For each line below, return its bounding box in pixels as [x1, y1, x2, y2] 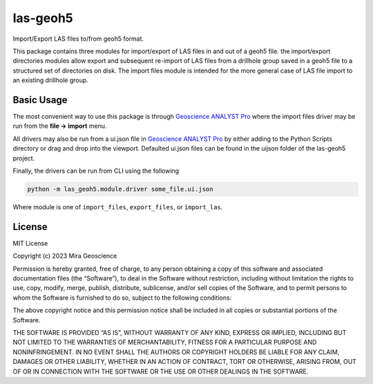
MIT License [12, 239, 48, 247]
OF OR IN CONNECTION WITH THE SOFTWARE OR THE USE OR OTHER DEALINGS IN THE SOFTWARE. [12, 367, 309, 376]
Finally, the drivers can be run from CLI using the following [12, 166, 180, 175]
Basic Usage [12, 94, 68, 106]
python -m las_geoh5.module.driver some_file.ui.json [27, 185, 213, 193]
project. [12, 154, 35, 162]
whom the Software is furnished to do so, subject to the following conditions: [12, 294, 232, 302]
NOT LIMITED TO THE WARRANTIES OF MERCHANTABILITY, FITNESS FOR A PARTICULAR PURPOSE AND [12, 338, 317, 347]
